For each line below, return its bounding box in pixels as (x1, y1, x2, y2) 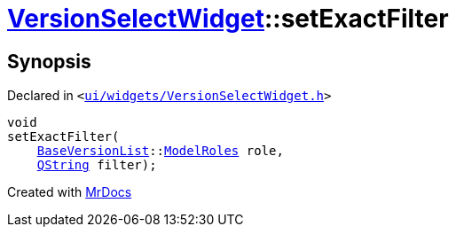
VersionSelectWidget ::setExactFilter (7, 4, 449, 34)
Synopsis (7, 50, 91, 73)
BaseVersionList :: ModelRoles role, (36, 144, 284, 159)
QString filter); (36, 158, 157, 173)
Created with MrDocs (7, 184, 132, 200)
